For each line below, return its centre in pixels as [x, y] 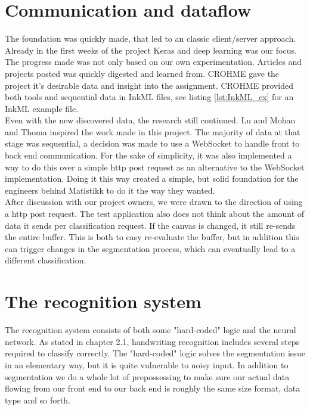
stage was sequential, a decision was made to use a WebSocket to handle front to [152, 143]
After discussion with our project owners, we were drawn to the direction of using [154, 202]
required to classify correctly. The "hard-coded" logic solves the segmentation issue [155, 353]
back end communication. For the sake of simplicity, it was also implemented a [148, 155]
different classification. [46, 260]
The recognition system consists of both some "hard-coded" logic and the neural [151, 330]
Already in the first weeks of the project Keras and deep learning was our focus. [151, 50]
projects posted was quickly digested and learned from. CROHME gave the [142, 73]
